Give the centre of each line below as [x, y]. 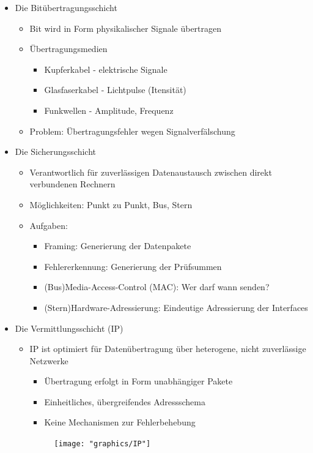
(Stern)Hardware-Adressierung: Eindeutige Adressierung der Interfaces [176, 307]
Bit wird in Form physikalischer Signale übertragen [126, 28]
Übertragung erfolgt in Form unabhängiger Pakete [138, 381]
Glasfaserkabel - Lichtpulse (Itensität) [115, 90]
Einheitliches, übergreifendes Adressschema [125, 401]
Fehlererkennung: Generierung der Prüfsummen [133, 266]
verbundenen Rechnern [72, 184]
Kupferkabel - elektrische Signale [106, 69]
